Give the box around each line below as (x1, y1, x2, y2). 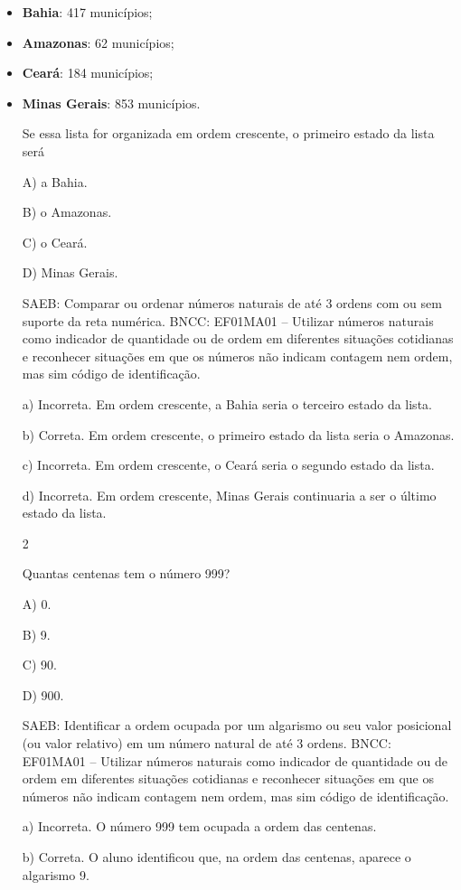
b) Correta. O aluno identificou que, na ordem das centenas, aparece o (22, 848, 411, 866)
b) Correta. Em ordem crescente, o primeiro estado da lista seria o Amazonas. (22, 425, 455, 444)
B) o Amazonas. (22, 202, 112, 221)
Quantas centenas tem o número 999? (22, 564, 230, 583)
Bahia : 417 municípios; (22, 3, 153, 21)
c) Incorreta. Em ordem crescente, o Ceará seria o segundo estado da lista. (22, 455, 435, 474)
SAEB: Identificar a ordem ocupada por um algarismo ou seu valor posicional (22, 716, 452, 735)
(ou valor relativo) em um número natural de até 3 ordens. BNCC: (22, 734, 391, 753)
